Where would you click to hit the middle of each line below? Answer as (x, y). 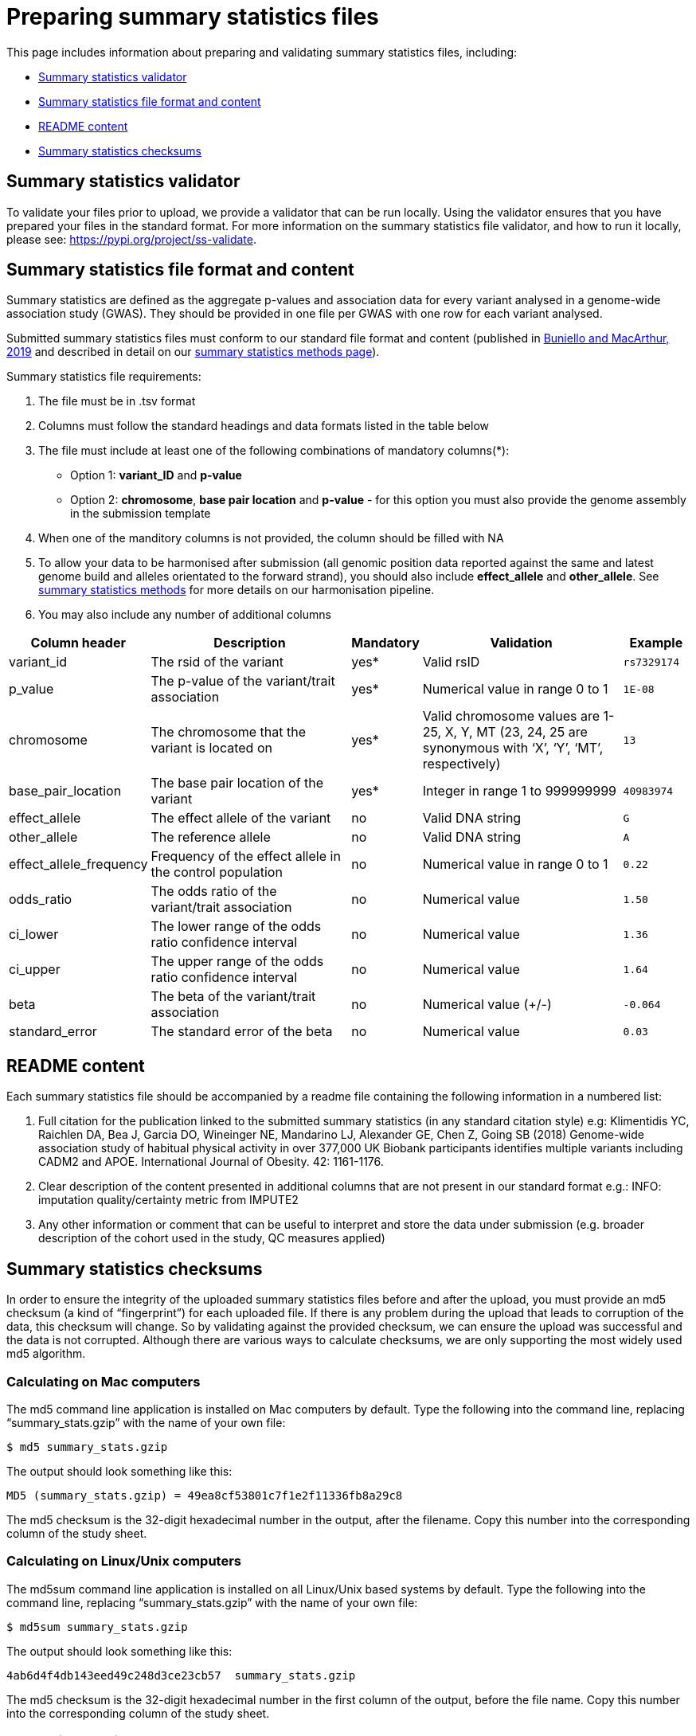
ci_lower (34, 934)
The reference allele (211, 837)
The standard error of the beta (242, 1032)
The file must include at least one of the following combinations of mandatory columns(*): (274, 451)
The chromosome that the (229, 732)
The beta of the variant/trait (233, 997)
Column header (78, 643)
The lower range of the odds (236, 927)
